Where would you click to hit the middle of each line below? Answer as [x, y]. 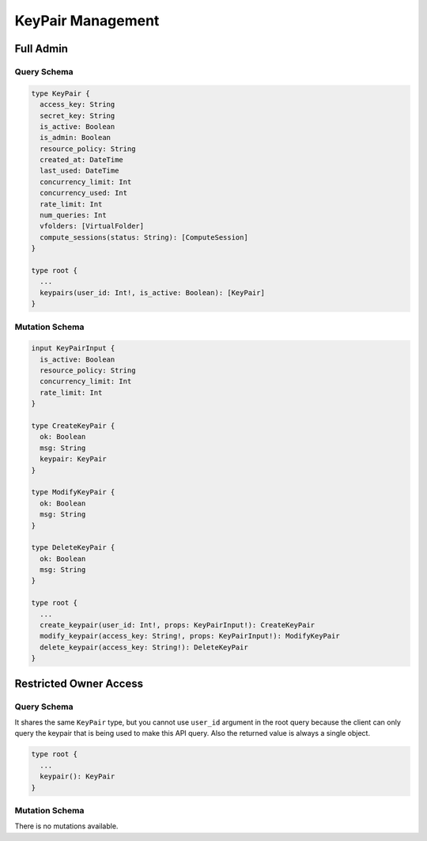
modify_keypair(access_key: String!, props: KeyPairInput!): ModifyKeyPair [190, 636]
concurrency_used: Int [84, 193]
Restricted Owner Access [79, 683]
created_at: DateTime [82, 160]
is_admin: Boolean [75, 138]
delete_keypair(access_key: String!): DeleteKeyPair [144, 647]
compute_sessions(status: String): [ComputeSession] [144, 237]
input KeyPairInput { [73, 349]
